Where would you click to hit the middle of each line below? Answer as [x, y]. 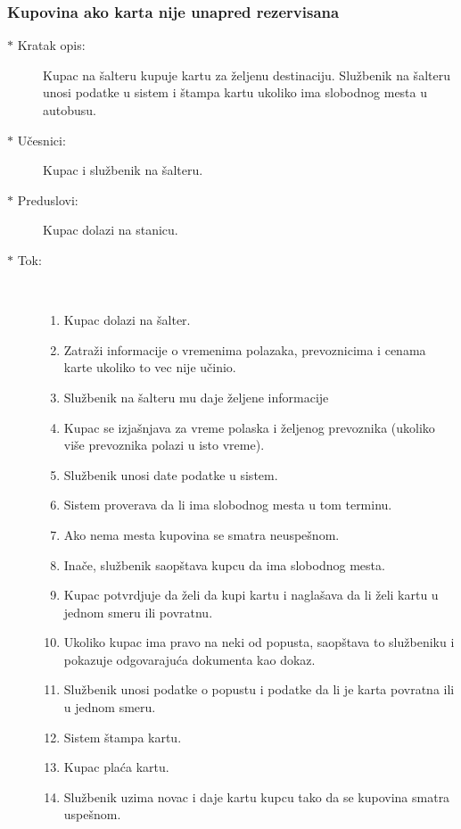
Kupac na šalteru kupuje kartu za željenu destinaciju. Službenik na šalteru [247, 75]
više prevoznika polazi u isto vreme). [164, 445]
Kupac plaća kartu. [116, 767]
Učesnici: [41, 140]
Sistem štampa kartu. [123, 737]
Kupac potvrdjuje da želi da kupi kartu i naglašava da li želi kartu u [251, 595]
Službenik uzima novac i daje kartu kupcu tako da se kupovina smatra [257, 796]
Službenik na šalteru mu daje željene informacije [196, 397]
